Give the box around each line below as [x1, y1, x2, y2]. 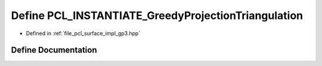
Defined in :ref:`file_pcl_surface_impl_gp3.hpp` [26, 30, 141, 37]
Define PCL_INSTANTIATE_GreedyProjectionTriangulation [11, 9, 304, 22]
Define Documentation [11, 45, 97, 55]
